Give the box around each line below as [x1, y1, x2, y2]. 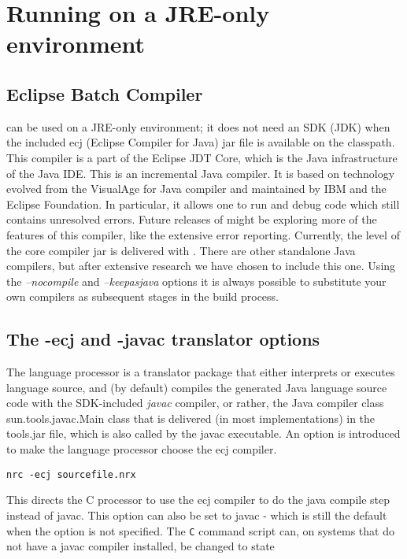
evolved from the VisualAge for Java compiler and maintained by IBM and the [6, 180, 387, 197]
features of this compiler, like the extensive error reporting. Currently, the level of [6, 226, 400, 242]
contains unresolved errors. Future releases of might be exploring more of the [6, 211, 377, 228]
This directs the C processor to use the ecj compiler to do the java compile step [6, 491, 390, 508]
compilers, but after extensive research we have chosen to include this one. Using [6, 257, 396, 274]
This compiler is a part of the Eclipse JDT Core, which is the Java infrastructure [6, 149, 398, 165]
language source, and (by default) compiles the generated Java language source [6, 379, 387, 395]
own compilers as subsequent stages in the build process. [6, 288, 279, 305]
